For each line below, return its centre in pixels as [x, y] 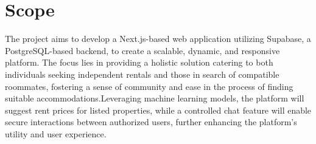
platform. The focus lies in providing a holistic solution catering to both [139, 62]
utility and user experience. [56, 133]
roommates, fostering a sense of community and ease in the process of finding [149, 86]
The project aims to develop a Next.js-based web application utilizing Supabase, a [158, 39]
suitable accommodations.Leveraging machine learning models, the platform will [155, 98]
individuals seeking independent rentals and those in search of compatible [142, 74]
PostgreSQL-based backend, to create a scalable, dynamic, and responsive [142, 50]
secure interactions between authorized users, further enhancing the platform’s [151, 122]
